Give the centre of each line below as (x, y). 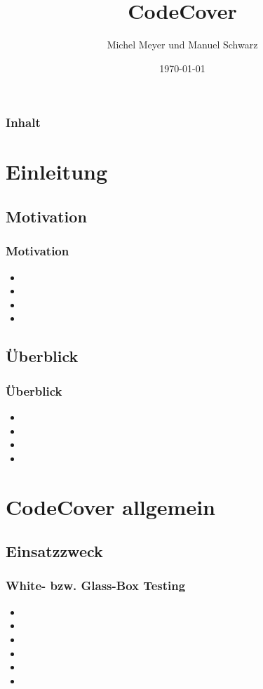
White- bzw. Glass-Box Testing (96, 586)
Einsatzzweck (54, 551)
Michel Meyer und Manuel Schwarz (182, 45)
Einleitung (57, 172)
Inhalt (23, 122)
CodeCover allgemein (111, 506)
